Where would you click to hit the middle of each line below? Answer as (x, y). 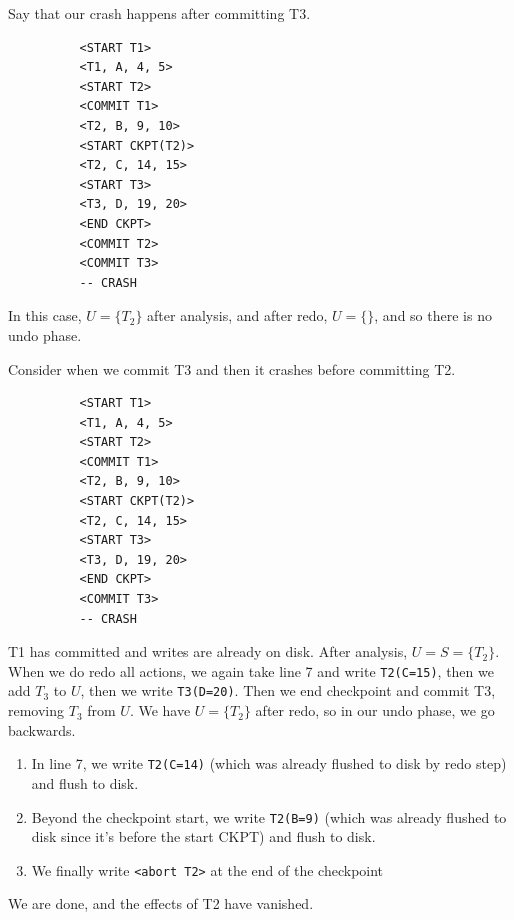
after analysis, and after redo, (237, 315)
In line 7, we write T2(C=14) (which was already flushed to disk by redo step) (269, 763)
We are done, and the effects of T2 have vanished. (161, 903)
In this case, (45, 315)
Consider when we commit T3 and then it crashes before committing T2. (232, 368)
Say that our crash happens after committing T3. (159, 13)
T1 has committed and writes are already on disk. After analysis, (208, 651)
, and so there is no (433, 315)
